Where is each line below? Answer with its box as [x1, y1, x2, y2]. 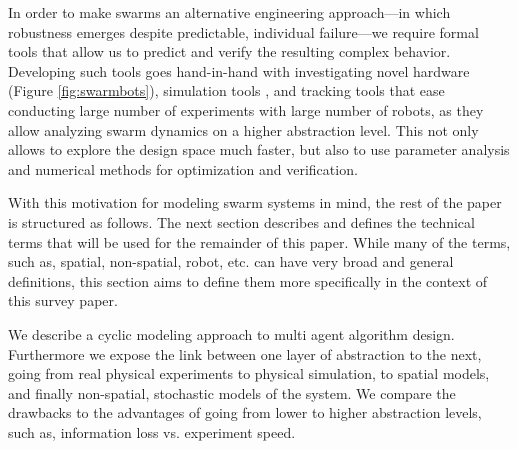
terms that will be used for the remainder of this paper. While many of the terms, [8, 231, 511, 252]
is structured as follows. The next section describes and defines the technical [8, 211, 475, 232]
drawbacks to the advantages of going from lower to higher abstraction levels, [8, 402, 482, 423]
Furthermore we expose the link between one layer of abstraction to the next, [8, 343, 482, 364]
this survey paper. [8, 290, 118, 311]
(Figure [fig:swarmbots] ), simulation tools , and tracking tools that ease [8, 80, 445, 101]
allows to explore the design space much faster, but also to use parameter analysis [8, 139, 510, 160]
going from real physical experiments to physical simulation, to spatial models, [8, 363, 490, 384]
